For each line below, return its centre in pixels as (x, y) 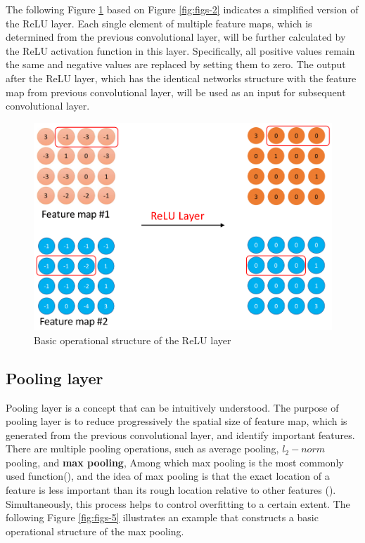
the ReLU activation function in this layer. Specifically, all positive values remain (180, 50)
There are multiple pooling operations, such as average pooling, (142, 449)
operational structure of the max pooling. (95, 531)
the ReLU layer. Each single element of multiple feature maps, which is (159, 23)
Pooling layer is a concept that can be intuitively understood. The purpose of (172, 407)
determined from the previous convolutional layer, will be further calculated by (176, 37)
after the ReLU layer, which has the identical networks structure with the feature (181, 78)
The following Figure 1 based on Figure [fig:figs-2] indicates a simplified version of (182, 9)
